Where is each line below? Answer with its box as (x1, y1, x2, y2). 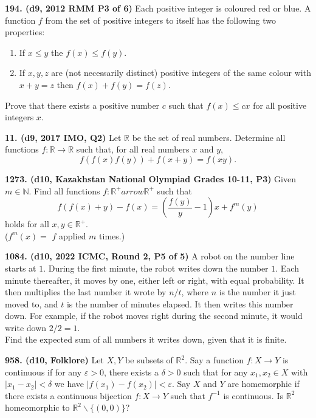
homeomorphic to (5, 401, 70, 414)
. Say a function (185, 354, 244, 366)
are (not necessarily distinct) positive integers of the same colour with (51, 66, 311, 79)
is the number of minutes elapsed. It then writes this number (66, 297, 294, 310)
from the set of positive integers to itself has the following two (45, 13, 276, 26)
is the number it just (219, 286, 296, 298)
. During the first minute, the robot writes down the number (43, 261, 269, 274)
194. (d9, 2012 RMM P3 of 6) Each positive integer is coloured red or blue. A (5, 2, 311, 14)
